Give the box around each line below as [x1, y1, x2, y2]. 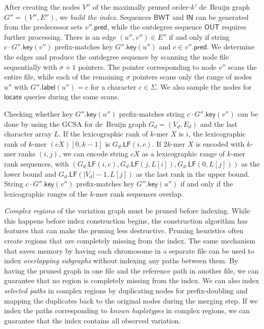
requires [222, 21, 247, 32]
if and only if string [169, 31, 230, 42]
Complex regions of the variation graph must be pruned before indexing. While [4, 205, 250, 216]
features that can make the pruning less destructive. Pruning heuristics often [4, 225, 244, 236]
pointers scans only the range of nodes [132, 71, 252, 82]
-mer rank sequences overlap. [93, 188, 183, 199]
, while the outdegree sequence [107, 21, 202, 32]
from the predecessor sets [4, 21, 83, 32]
